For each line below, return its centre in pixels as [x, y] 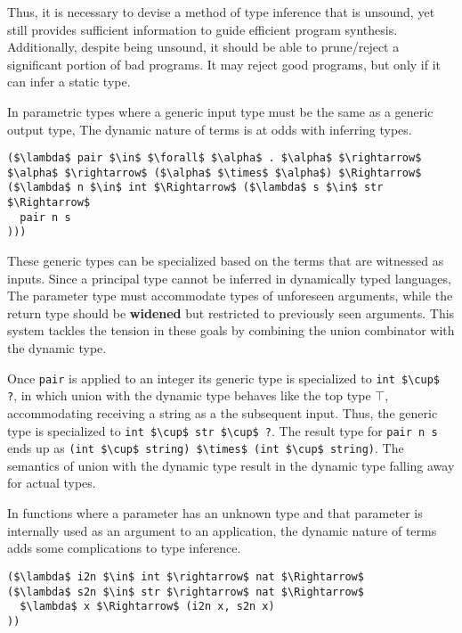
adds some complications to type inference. [124, 548]
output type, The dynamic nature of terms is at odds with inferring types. [210, 129]
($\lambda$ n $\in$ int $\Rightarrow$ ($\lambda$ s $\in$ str [195, 188]
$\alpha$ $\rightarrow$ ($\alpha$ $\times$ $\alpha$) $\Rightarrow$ [215, 173]
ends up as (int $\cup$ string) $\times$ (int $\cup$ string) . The [206, 448]
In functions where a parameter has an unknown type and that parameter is [215, 513]
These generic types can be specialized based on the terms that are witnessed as [226, 261]
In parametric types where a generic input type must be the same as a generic [220, 111]
